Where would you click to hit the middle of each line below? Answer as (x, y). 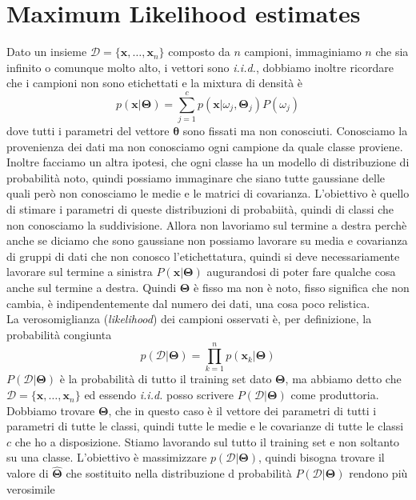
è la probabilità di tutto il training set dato (166, 379)
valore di (28, 473)
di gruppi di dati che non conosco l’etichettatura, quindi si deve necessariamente (203, 256)
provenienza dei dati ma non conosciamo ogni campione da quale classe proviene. (205, 146)
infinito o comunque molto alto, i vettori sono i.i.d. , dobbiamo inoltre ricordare (200, 67)
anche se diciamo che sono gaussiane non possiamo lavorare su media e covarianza (207, 240)
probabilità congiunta (59, 334)
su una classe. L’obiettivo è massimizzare (107, 457)
